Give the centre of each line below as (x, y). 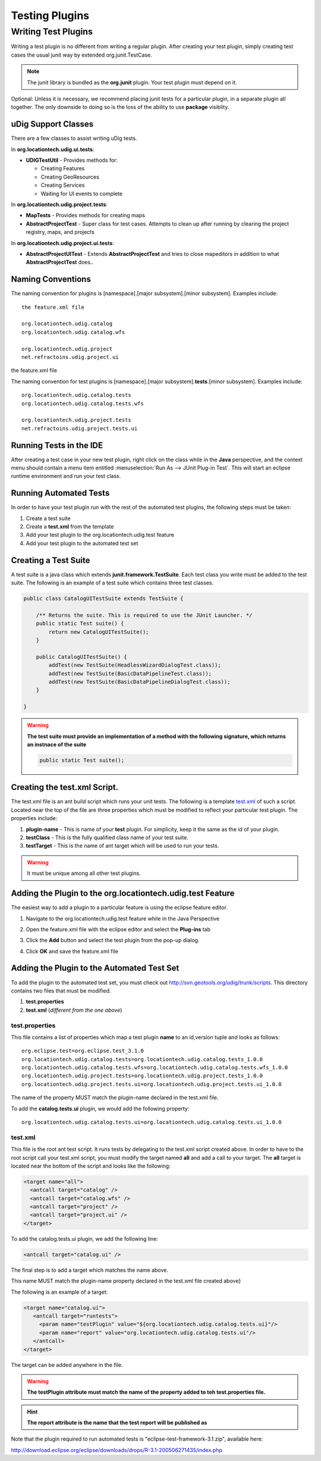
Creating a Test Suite (51, 560)
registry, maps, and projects (60, 232)
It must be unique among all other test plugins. (84, 873)
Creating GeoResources (70, 177)
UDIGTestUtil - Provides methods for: (72, 160)
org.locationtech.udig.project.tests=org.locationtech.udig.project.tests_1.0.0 (142, 1076)
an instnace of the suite (57, 744)
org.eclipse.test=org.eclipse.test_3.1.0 (83, 1051)
